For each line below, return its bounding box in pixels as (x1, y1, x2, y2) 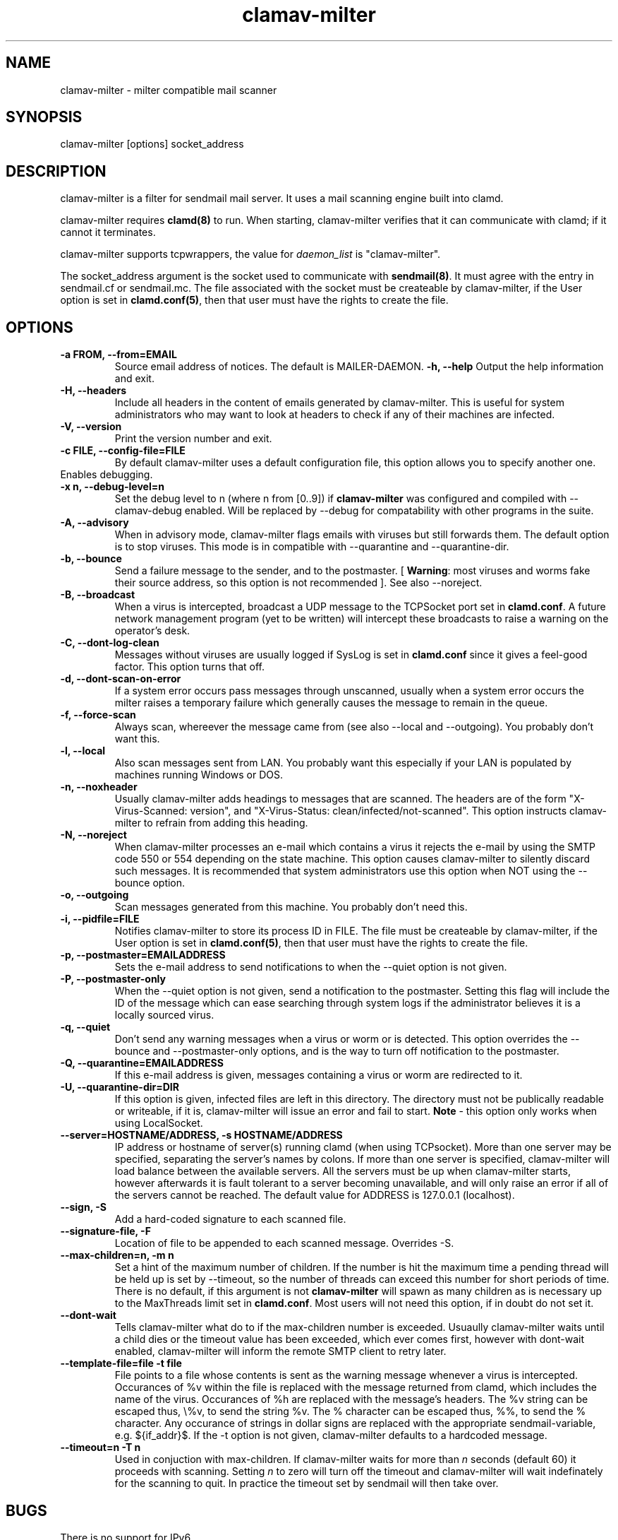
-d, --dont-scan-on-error (60, 673, 181, 685)
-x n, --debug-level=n (60, 480, 164, 493)
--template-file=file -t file (60, 1357, 182, 1370)
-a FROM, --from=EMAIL (60, 348, 177, 361)
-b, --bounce (60, 552, 122, 565)
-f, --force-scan (60, 709, 136, 721)
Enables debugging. (60, 468, 153, 481)
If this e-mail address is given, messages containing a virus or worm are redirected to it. (114, 1069, 523, 1082)
